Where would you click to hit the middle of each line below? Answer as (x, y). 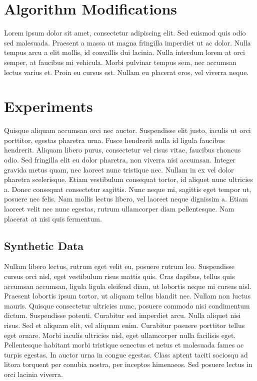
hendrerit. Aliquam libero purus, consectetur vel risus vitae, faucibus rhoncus (122, 150)
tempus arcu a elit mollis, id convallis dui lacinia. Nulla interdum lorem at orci (124, 52)
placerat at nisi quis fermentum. (53, 218)
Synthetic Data (44, 245)
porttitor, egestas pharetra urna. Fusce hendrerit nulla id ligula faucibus (114, 140)
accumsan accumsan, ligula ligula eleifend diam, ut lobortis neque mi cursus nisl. (128, 286)
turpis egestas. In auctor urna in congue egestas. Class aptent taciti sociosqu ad (126, 354)
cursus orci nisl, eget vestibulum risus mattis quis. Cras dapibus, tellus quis (119, 276)
